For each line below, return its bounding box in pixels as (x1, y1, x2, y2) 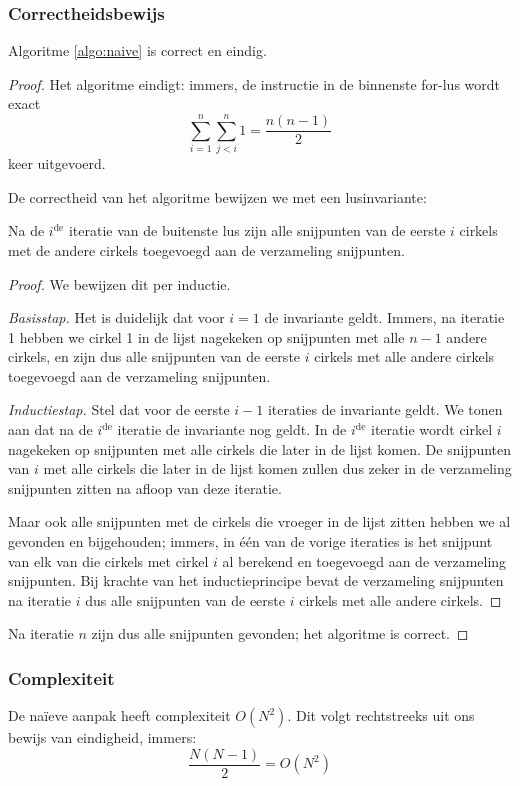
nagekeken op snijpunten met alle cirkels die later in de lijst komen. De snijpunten (8, 438, 512, 459)
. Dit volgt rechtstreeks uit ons (287, 705, 475, 726)
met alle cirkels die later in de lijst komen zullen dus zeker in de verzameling (43, 458, 512, 479)
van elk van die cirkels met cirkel (8, 550, 209, 571)
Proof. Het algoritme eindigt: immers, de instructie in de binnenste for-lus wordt (8, 73, 501, 94)
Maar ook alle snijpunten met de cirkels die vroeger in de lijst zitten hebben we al (8, 511, 511, 532)
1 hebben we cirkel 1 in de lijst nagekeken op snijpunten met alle (8, 326, 405, 347)
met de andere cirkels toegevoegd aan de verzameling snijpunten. (8, 239, 405, 260)
